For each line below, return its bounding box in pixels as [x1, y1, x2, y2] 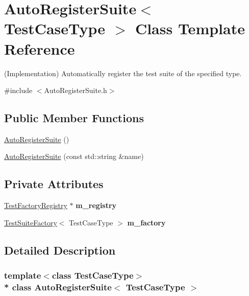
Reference [4, 38, 75, 59]
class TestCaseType [52, 269, 134, 282]
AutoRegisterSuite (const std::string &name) [4, 151, 144, 162]
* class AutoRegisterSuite [4, 281, 112, 293]
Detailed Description [4, 242, 116, 258]
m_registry [76, 200, 117, 211]
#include [4, 85, 33, 96]
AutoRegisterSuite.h [44, 85, 107, 96]
